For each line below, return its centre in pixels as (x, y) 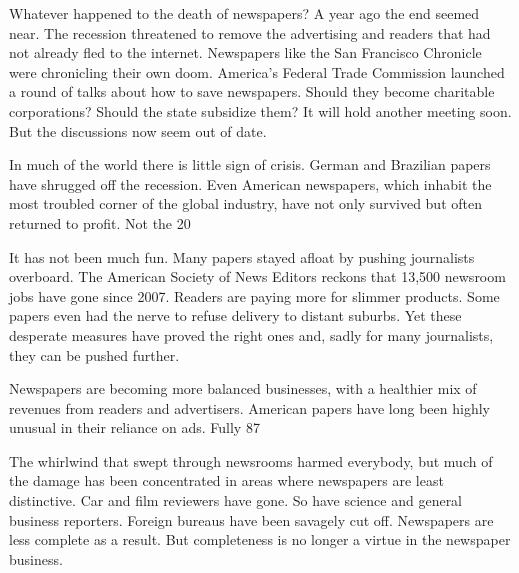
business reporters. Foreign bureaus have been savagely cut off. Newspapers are (251, 519)
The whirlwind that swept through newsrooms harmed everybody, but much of (251, 460)
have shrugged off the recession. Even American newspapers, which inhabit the (250, 183)
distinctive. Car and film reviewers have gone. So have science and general (236, 500)
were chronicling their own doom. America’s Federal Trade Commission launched (257, 71)
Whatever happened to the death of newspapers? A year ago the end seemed (244, 13)
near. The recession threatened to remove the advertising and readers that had (250, 32)
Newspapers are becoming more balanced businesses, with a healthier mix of (243, 388)
